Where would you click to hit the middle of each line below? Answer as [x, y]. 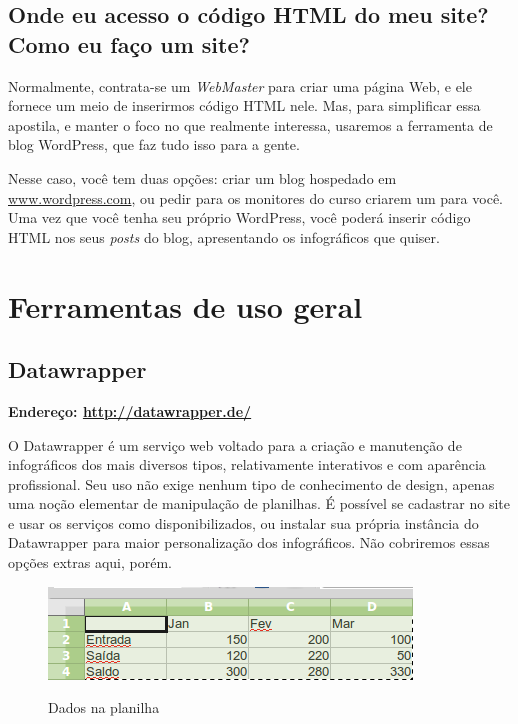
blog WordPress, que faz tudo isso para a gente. [154, 144]
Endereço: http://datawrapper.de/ [130, 410]
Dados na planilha [104, 707]
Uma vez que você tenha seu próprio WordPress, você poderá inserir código [239, 217]
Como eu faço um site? [129, 43]
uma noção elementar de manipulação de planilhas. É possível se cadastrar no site [259, 503]
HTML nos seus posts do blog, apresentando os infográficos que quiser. [224, 236]
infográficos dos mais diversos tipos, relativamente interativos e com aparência [247, 464]
